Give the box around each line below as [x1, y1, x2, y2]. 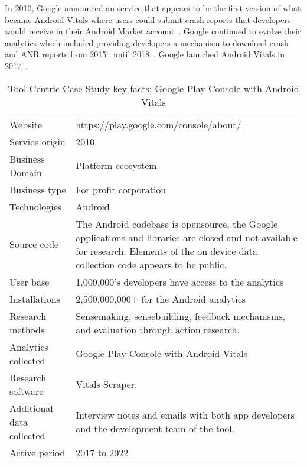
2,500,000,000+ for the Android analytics [76, 291, 246, 306]
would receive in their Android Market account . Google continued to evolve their [5, 25, 301, 37]
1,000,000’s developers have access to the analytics [76, 274, 284, 288]
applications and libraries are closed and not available [76, 230, 298, 244]
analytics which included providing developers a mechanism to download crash [5, 36, 289, 48]
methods [9, 322, 45, 336]
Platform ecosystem [76, 158, 157, 173]
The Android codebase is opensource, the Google [76, 216, 278, 231]
